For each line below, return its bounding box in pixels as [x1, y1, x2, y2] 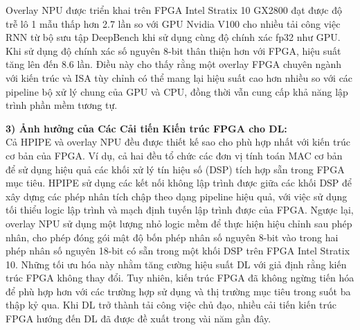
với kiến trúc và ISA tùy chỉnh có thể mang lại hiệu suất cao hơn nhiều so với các [6, 70, 353, 85]
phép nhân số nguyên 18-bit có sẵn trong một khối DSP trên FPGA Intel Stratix [6, 243, 350, 258]
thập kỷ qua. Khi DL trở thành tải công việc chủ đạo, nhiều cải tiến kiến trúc [6, 297, 337, 312]
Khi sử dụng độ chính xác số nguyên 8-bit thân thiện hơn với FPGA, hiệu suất [6, 43, 341, 58]
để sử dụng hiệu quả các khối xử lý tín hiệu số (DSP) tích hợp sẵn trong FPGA [6, 162, 345, 176]
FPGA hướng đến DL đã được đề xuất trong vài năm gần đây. [6, 311, 271, 326]
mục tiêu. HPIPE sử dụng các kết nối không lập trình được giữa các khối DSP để [6, 175, 352, 190]
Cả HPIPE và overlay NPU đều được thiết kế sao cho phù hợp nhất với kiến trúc [6, 134, 350, 149]
